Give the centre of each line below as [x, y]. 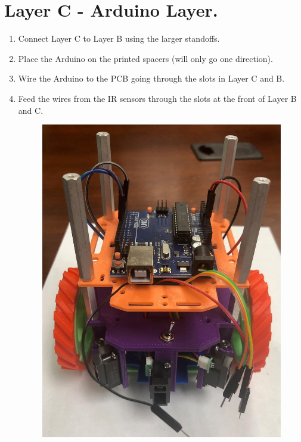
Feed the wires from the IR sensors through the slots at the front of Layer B [157, 98]
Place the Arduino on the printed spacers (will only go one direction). [145, 58]
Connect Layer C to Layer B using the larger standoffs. [119, 38]
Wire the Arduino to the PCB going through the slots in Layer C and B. [151, 78]
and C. [31, 110]
